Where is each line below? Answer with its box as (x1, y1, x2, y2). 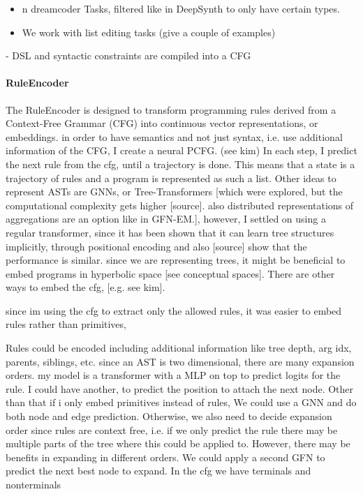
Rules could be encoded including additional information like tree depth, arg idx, (6, 340, 352, 355)
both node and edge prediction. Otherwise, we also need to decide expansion (6, 409, 332, 424)
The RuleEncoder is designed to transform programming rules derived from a (6, 102, 336, 117)
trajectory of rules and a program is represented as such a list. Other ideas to (6, 170, 336, 185)
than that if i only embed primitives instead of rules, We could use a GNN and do (6, 395, 357, 410)
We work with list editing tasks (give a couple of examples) (22, 24, 276, 39)
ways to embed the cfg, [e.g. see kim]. (6, 280, 165, 294)
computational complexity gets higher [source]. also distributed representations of (6, 197, 354, 212)
